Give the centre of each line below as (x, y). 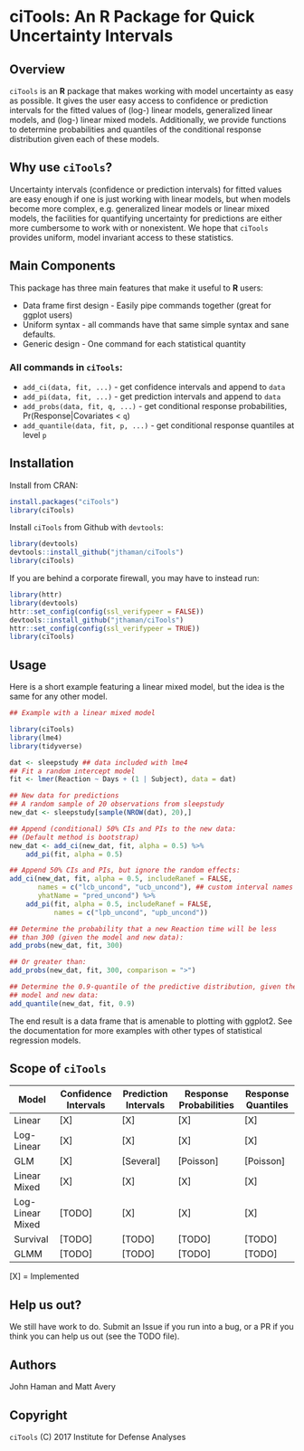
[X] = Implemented (44, 1276)
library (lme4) (36, 738)
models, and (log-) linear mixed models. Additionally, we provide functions (148, 120)
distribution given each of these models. (85, 139)
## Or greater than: (48, 962)
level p (34, 434)
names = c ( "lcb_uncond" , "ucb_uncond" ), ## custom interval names (166, 888)
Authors (33, 1365)
